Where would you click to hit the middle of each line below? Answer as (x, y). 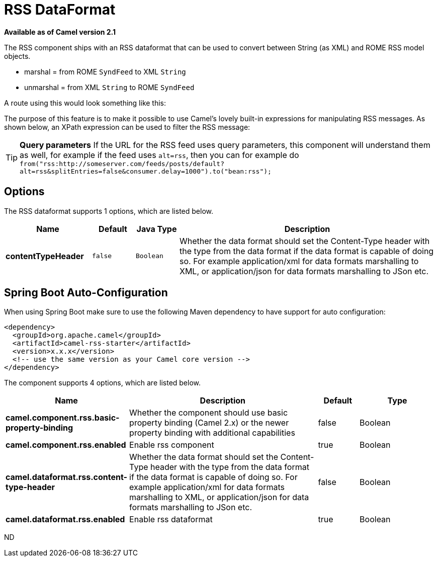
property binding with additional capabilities (212, 433)
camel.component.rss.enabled (66, 445)
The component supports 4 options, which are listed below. (103, 383)
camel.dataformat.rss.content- (67, 477)
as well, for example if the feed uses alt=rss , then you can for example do (159, 155)
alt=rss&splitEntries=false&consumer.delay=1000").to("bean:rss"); (146, 171)
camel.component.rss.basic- (63, 418)
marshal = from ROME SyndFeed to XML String (105, 71)
